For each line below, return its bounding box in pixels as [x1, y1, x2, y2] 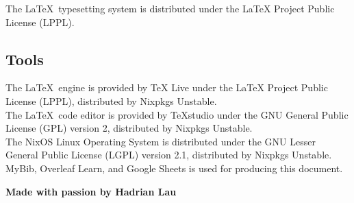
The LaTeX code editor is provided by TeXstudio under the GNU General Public [5, 107, 349, 121]
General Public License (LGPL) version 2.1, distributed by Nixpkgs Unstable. [5, 147, 332, 162]
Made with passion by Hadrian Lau [5, 184, 177, 198]
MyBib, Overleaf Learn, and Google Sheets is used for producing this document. [5, 160, 343, 175]
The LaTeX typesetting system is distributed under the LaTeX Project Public [5, 1, 335, 15]
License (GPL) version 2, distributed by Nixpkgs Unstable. [5, 121, 253, 135]
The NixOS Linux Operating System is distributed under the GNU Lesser [5, 134, 316, 148]
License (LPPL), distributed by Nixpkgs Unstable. [5, 93, 217, 108]
